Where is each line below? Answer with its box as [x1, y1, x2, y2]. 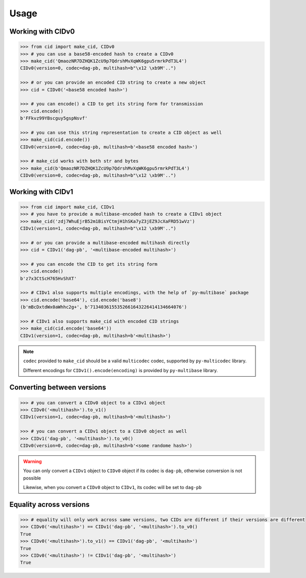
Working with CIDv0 [9, 27, 75, 36]
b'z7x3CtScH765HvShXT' [20, 275, 77, 281]
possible [23, 475, 41, 481]
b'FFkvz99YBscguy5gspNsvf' [20, 115, 88, 121]
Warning [23, 458, 42, 465]
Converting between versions [9, 383, 107, 392]
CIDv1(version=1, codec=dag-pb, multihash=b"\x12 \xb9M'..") [20, 225, 176, 231]
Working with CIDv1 [9, 187, 73, 196]
